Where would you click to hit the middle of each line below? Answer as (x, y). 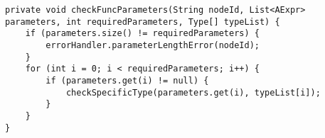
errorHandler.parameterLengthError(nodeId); (153, 45)
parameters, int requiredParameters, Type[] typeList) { (143, 22)
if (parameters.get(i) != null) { (127, 80)
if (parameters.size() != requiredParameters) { (142, 34)
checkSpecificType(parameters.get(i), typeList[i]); (193, 92)
